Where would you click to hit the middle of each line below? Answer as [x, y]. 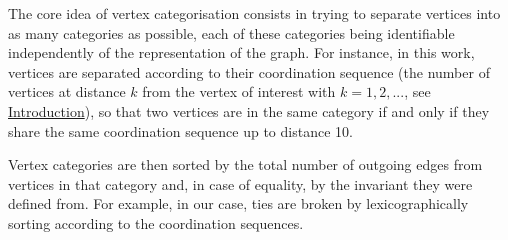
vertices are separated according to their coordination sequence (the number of [249, 71]
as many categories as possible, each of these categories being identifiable [231, 32]
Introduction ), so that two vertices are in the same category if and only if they [249, 110]
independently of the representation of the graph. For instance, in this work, [241, 52]
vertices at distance [67, 91]
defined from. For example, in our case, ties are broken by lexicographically [238, 203]
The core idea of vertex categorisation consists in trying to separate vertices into [254, 13]
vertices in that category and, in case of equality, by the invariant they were [240, 183]
